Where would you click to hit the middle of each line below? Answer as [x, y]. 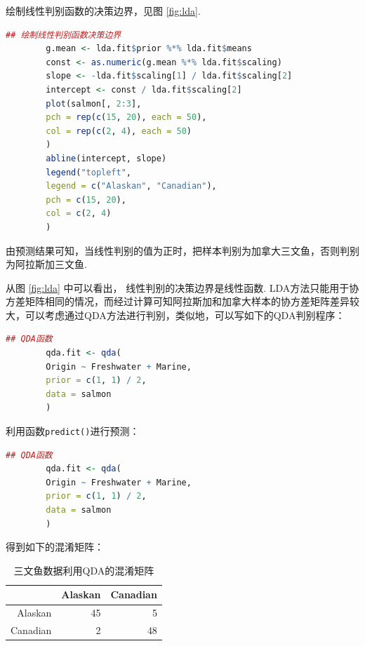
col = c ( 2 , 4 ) [79, 214]
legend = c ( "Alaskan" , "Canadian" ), [131, 186]
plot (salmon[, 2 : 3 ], [94, 103]
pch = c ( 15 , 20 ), [86, 200]
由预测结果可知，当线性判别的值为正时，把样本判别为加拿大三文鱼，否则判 [178, 250]
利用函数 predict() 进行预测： [73, 431]
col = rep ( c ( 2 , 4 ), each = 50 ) [119, 131]
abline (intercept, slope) [106, 158]
